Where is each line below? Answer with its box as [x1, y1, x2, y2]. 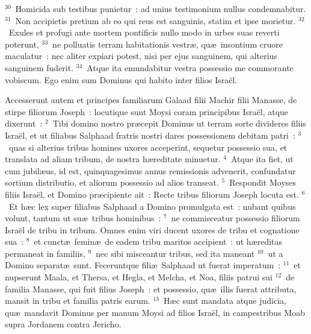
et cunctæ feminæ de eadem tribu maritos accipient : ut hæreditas [34, 235, 283, 248]
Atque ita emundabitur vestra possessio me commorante [87, 61, 294, 74]
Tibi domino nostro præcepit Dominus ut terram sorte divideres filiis [52, 117, 306, 130]
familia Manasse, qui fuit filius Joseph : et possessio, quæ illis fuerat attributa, [5, 282, 297, 295]
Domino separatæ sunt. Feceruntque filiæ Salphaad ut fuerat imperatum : [5, 259, 281, 271]
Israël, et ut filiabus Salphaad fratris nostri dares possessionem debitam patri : [5, 128, 295, 141]
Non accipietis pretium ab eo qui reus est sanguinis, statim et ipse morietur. [15, 14, 296, 27]
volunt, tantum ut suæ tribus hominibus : [5, 212, 161, 224]
